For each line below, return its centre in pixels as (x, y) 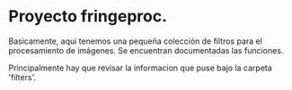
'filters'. (22, 77)
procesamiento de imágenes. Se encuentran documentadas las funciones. (146, 50)
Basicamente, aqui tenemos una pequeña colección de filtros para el (135, 41)
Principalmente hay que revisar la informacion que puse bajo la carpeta (141, 68)
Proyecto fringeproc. (88, 16)
